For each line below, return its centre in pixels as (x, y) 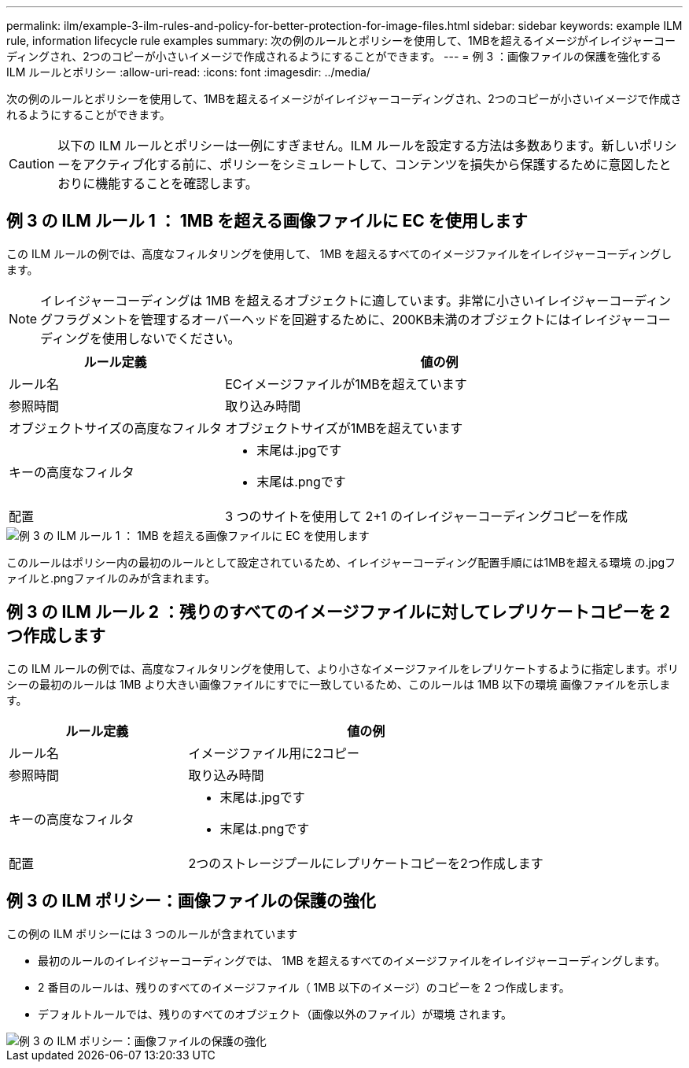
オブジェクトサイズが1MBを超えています (344, 428)
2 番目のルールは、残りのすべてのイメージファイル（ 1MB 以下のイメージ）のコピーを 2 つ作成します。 (304, 987)
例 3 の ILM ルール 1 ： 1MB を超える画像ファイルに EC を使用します (267, 221)
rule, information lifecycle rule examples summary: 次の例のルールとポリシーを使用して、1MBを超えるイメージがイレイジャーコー (341, 41)
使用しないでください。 (171, 338)
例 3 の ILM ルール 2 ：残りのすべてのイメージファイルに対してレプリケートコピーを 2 (338, 612)
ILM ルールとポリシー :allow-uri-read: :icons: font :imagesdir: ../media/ (188, 72)
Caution (32, 164)
